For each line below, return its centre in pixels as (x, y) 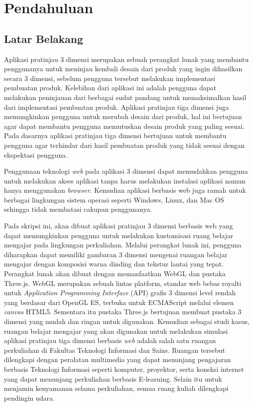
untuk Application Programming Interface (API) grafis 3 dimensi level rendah (120, 293)
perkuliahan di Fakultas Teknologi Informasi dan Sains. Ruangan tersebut (115, 350)
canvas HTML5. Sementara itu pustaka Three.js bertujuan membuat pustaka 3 (123, 312)
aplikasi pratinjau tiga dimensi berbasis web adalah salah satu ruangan (110, 340)
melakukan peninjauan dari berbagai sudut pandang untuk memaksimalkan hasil (125, 97)
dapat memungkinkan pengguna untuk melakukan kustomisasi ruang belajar (119, 235)
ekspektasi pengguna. (36, 154)
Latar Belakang (44, 38)
